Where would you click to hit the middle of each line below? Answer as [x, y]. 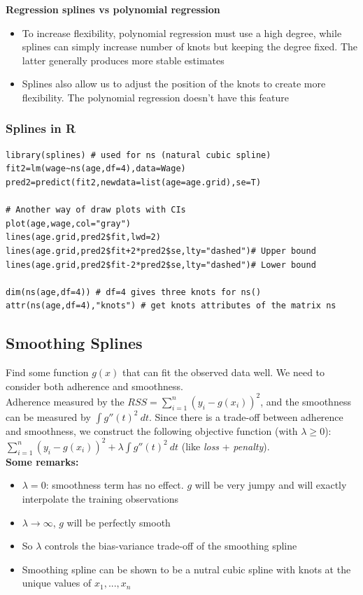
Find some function [47, 372]
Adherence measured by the [65, 401]
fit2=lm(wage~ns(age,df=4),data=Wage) [96, 169]
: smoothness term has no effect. [115, 485]
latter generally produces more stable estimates [123, 60]
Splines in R [41, 128]
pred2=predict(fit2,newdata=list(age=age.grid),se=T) [134, 182]
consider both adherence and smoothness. [94, 386]
